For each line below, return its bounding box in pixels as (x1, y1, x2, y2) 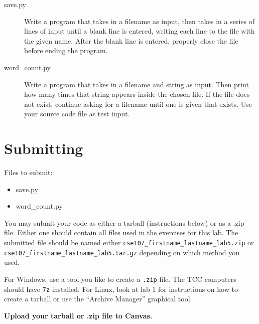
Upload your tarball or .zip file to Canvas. (4, 310, 153, 320)
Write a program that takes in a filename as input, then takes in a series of (24, 16, 255, 26)
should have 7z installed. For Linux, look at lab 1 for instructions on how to (4, 283, 238, 294)
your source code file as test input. (24, 108, 130, 119)
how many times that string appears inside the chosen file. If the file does (24, 89, 250, 99)
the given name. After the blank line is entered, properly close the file (24, 35, 238, 46)
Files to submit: (4, 167, 53, 178)
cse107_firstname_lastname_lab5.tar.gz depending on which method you (4, 247, 240, 257)
